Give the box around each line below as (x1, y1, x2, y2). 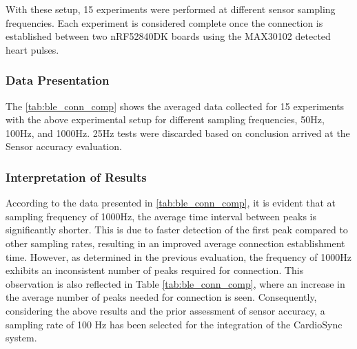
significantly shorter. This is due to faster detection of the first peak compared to (6, 222, 348, 237)
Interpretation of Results (6, 168, 147, 185)
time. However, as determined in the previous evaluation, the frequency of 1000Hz (6, 249, 351, 264)
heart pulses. (6, 42, 59, 56)
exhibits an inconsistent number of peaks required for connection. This (6, 263, 304, 277)
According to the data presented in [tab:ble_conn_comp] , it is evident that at (6, 195, 336, 210)
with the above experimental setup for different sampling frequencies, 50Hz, (6, 112, 325, 127)
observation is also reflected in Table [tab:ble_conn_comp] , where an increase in (6, 276, 345, 290)
